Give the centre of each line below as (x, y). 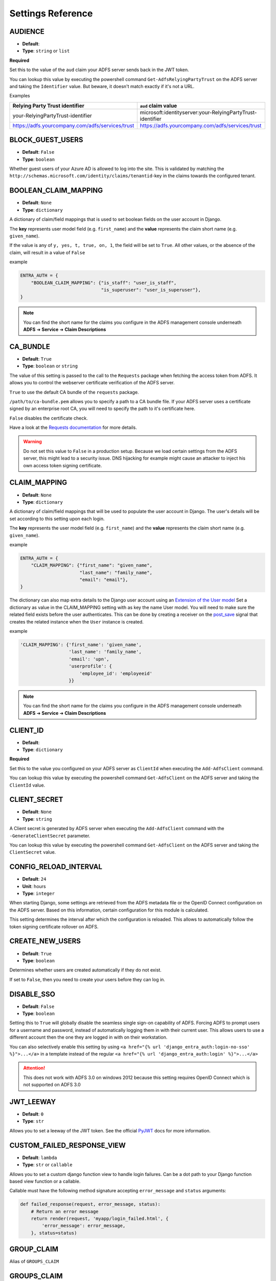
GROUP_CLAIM (34, 1249)
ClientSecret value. (33, 852)
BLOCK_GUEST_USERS (47, 140)
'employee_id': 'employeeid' (116, 673)
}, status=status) (54, 1233)
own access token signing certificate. (63, 465)
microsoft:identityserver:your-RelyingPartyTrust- (198, 112)
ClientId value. (27, 785)
